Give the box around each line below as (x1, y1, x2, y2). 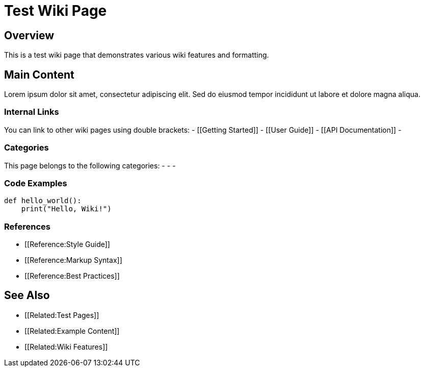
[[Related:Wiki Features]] (24, 342, 108, 351)
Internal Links (4, 107, 59, 117)
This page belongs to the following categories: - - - (4, 161, 176, 170)
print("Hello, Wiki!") (21, 205, 112, 213)
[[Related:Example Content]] (24, 326, 120, 335)
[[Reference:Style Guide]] (24, 240, 110, 249)
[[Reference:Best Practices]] (24, 271, 120, 281)
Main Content (4, 68, 74, 81)
